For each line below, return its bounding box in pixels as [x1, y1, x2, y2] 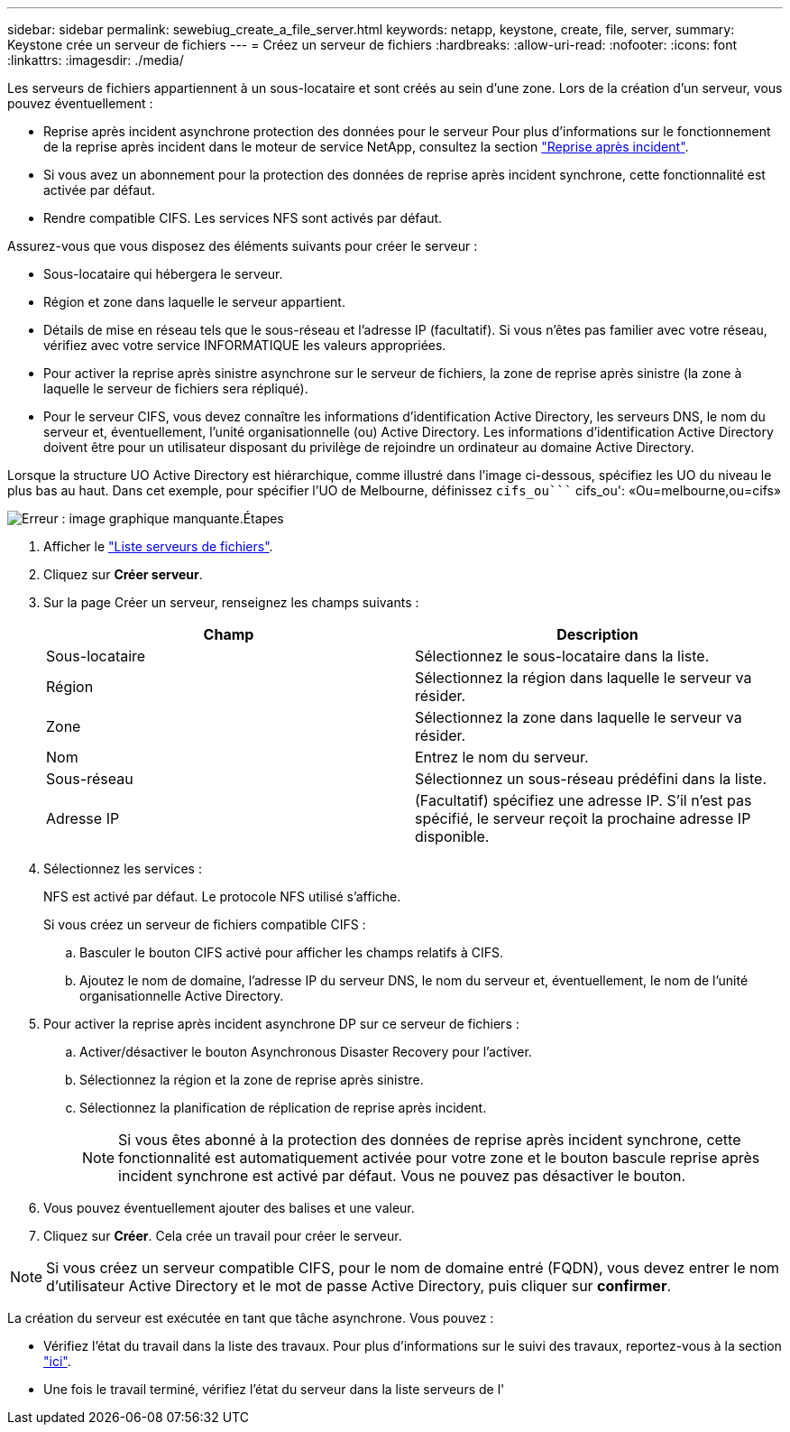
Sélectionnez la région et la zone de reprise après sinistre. [79, 1072, 424, 1087]
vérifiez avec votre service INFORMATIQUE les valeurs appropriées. [43, 337, 446, 353]
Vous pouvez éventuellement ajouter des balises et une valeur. [43, 1200, 415, 1215]
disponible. [415, 827, 490, 845]
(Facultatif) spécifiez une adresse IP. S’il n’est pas [415, 791, 752, 809]
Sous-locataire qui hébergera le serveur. [43, 266, 283, 282]
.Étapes [239, 511, 284, 526]
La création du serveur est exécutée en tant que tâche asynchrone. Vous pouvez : [7, 1310, 494, 1326]
